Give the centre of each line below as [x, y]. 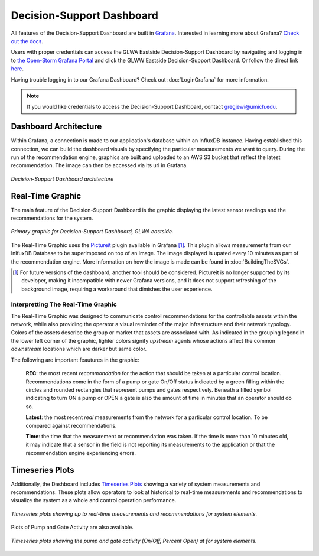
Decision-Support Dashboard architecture [62, 179]
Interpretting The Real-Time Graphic [64, 304]
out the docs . [27, 41]
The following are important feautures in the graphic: [75, 360]
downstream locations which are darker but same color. [79, 349]
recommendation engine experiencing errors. [81, 453]
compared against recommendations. [71, 425]
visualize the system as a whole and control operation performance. [94, 500]
